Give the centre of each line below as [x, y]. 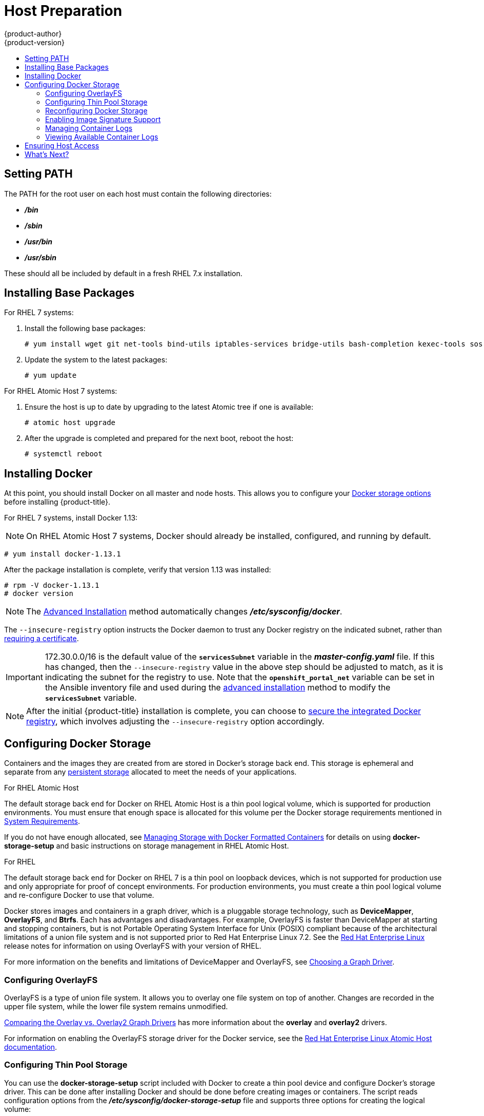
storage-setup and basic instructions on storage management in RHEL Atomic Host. [147, 846]
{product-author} [33, 33]
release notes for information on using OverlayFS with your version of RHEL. [133, 946]
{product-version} [35, 42]
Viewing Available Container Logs [102, 137]
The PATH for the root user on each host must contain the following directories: [138, 194]
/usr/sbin [41, 257]
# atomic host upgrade [70, 423]
